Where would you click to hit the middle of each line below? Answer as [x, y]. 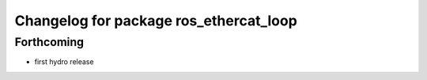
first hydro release [64, 62]
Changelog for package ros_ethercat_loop [156, 21]
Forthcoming [49, 42]
